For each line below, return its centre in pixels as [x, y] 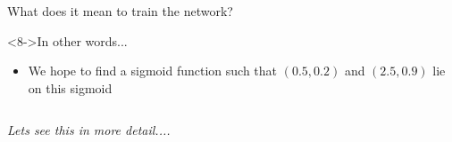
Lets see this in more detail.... [89, 130]
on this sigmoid [70, 87]
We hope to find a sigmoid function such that [153, 71]
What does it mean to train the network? [120, 11]
